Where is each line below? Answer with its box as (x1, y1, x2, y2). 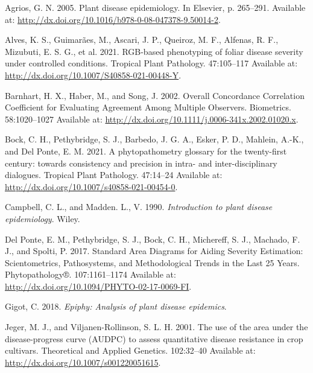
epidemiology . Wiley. (5, 212, 80, 225)
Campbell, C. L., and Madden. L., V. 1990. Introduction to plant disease (5, 200, 273, 213)
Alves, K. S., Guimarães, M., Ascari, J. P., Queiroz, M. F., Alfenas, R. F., (5, 33, 279, 46)
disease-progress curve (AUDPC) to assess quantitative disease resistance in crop (5, 332, 303, 345)
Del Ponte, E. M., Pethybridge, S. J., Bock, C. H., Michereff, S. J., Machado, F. (5, 232, 300, 245)
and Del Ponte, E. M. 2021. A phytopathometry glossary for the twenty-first (5, 144, 287, 157)
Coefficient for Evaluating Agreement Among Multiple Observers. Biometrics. (5, 101, 291, 113)
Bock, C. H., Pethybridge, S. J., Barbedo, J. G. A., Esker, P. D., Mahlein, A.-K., (5, 133, 304, 145)
